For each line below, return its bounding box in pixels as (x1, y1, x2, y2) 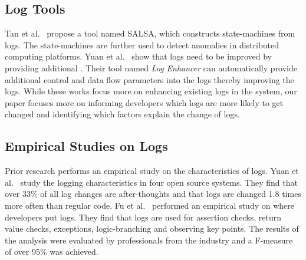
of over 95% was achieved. (5, 245, 98, 258)
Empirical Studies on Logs (5, 137, 168, 155)
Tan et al (5, 27, 38, 40)
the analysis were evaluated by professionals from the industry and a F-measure (5, 233, 293, 246)
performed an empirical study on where (152, 199, 294, 211)
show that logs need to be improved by (131, 50, 272, 62)
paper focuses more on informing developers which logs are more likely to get (5, 96, 284, 108)
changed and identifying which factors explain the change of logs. (5, 108, 240, 120)
